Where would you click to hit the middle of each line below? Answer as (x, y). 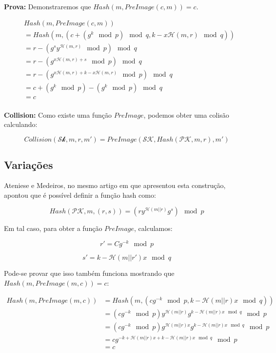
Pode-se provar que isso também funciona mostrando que (89, 273)
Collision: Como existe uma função (58, 114)
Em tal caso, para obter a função (53, 228)
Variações (29, 165)
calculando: (21, 124)
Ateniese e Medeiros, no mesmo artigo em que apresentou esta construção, (115, 185)
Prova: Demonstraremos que (48, 6)
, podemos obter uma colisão (186, 114)
